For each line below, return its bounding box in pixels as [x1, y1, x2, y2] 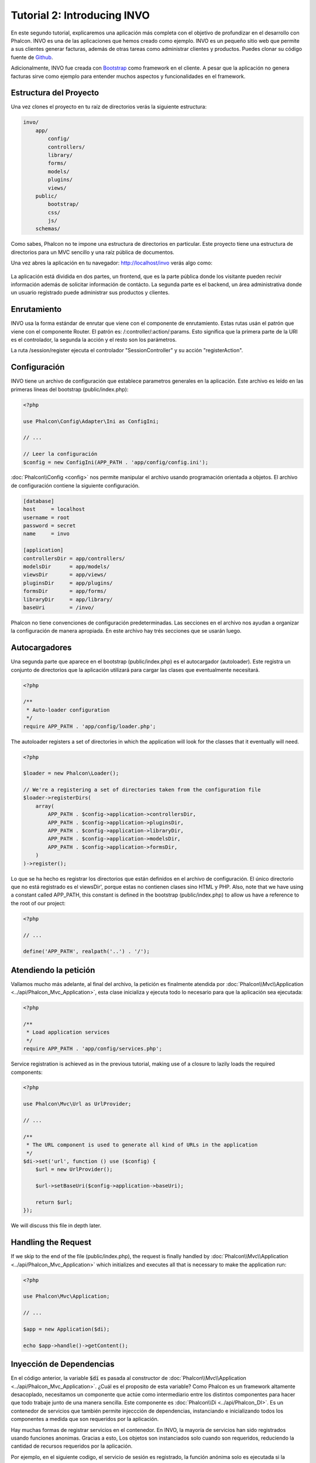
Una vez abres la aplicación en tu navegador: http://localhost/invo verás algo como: [11, 259, 213, 266]
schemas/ [35, 225, 61, 232]
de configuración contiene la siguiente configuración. [11, 482, 140, 489]
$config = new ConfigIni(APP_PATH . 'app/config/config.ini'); [23, 459, 209, 465]
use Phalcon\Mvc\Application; [23, 1293, 110, 1300]
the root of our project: [11, 899, 66, 906]
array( [35, 802, 54, 809]
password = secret [23, 523, 76, 529]
